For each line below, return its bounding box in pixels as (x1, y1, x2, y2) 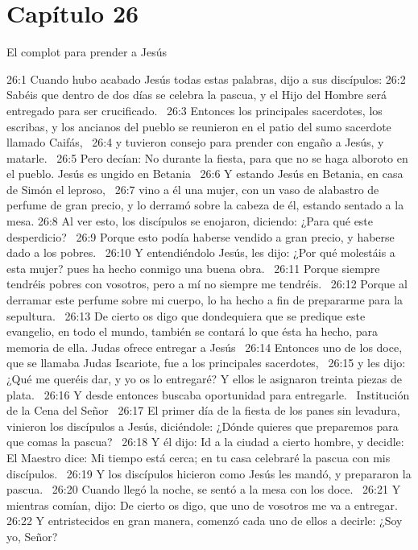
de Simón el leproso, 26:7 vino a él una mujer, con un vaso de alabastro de (6, 180, 379, 197)
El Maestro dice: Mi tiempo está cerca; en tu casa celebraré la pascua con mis (6, 449, 391, 465)
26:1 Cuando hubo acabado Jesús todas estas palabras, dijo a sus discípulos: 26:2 (6, 70, 406, 87)
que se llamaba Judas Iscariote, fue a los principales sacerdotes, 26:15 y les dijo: (6, 354, 406, 371)
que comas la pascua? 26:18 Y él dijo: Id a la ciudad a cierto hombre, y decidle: (6, 433, 404, 450)
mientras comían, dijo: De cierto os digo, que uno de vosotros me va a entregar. (6, 496, 398, 513)
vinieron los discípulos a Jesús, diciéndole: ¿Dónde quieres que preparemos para (6, 417, 399, 434)
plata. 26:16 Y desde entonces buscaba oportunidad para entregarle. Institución (6, 386, 410, 403)
